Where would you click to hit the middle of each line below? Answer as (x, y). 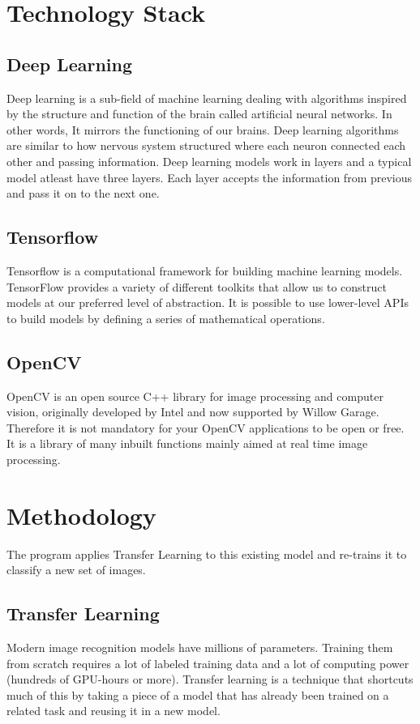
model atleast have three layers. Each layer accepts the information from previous (210, 177)
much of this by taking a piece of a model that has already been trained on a (198, 694)
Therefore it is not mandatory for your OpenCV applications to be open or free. (206, 427)
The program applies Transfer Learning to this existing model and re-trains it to (207, 554)
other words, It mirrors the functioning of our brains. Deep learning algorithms (203, 129)
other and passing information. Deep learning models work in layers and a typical (209, 161)
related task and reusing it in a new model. (114, 711)
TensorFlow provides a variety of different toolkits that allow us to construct (197, 286)
